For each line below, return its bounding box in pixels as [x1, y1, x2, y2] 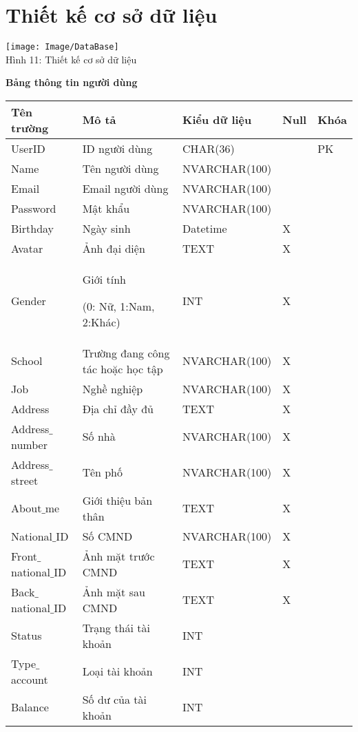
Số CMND [82, 527, 133, 544]
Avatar [11, 240, 43, 256]
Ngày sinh [82, 220, 131, 236]
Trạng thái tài [82, 619, 150, 636]
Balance [11, 699, 49, 715]
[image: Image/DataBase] [6, 42, 119, 52]
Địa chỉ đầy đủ [82, 400, 154, 417]
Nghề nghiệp [82, 380, 143, 397]
